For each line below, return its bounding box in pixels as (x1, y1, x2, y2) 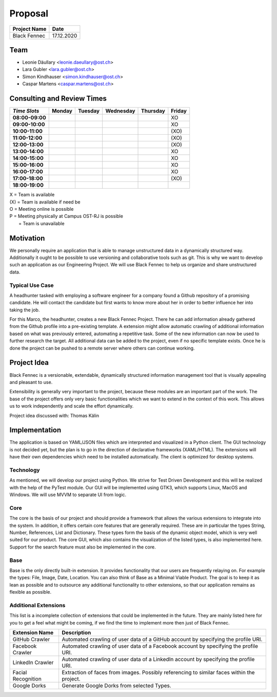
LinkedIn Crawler (12, 659, 54, 666)
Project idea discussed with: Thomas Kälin (9, 412, 100, 418)
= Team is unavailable (18, 220, 65, 226)
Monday (51, 107, 73, 115)
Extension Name (12, 629, 54, 636)
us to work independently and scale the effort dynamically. (9, 403, 134, 409)
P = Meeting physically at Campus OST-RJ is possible (9, 213, 123, 219)
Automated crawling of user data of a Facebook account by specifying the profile (62, 643, 259, 650)
